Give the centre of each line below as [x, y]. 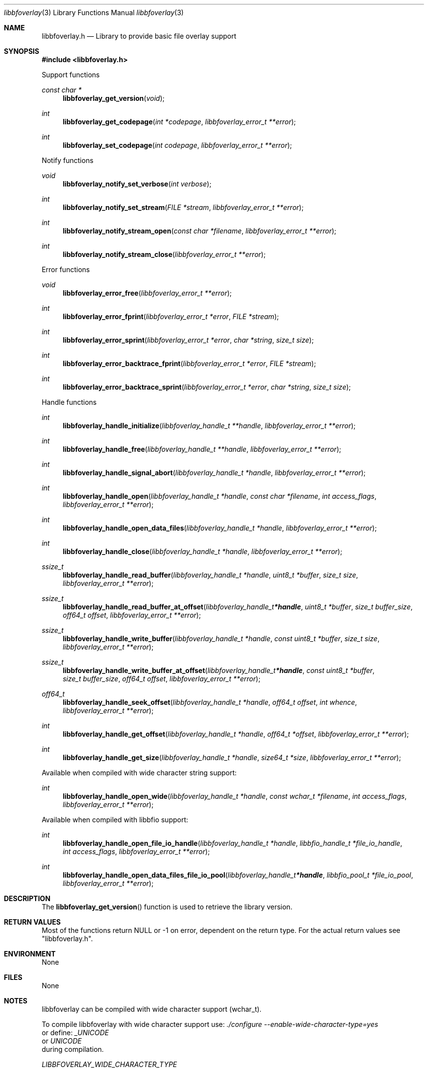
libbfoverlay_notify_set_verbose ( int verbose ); [137, 184]
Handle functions [69, 402]
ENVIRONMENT [30, 954]
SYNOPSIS [22, 51]
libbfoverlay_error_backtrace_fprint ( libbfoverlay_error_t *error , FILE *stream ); [189, 363]
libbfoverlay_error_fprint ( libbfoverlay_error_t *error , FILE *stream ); [171, 316]
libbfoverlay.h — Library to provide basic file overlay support [139, 36]
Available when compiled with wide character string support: [139, 773]
